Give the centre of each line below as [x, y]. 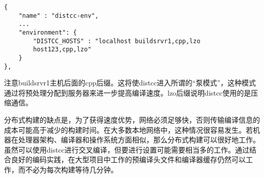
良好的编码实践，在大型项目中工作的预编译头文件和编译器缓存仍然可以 [128, 159]
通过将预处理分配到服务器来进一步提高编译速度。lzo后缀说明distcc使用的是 [128, 92]
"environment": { [48, 32]
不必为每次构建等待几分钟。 [71, 169]
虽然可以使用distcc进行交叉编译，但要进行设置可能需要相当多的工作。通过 [127, 149]
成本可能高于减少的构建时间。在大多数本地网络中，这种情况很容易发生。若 [128, 129]
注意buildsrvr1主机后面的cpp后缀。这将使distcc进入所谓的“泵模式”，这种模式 [130, 83]
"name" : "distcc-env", [59, 16]
